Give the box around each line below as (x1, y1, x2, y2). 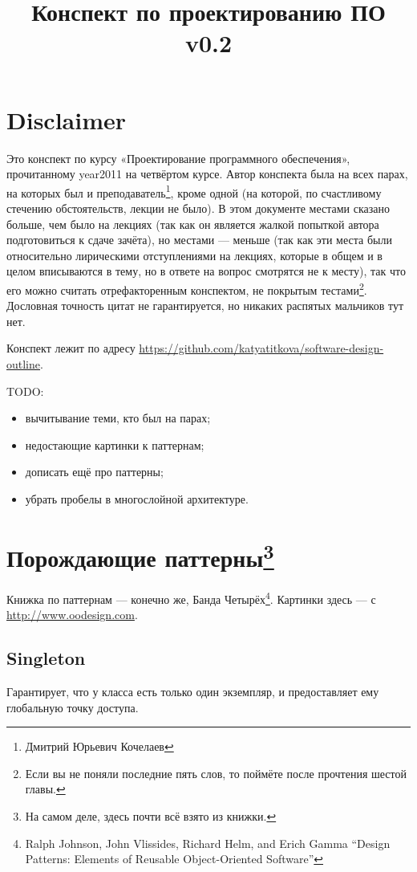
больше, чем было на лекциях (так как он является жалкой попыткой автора (6, 215, 379, 232)
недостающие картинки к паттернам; (25, 436, 204, 453)
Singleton (6, 646, 86, 670)
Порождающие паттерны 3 (6, 537, 274, 574)
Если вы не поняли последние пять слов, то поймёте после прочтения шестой (25, 764, 407, 781)
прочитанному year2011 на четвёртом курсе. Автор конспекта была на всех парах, (6, 165, 408, 182)
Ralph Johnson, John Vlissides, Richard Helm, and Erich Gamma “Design (25, 834, 391, 851)
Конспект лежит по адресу (6, 340, 136, 357)
